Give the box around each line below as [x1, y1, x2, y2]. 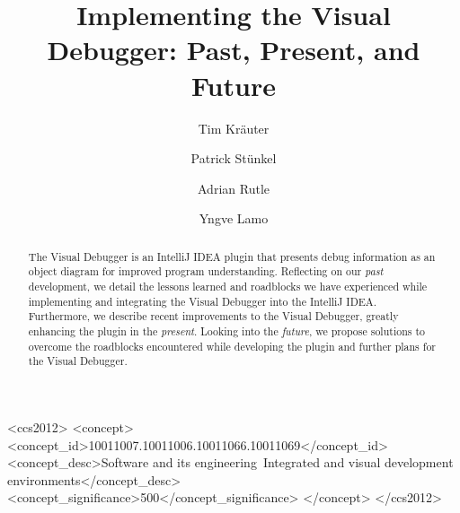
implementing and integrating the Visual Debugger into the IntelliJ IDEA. [28, 293, 377, 309]
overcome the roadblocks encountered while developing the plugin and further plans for [28, 338, 436, 353]
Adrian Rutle [198, 178, 270, 197]
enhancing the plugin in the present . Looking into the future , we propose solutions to [28, 323, 425, 338]
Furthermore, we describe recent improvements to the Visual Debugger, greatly [28, 309, 399, 324]
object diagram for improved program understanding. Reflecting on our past [28, 264, 384, 279]
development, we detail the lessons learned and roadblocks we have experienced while [28, 278, 428, 293]
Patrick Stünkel [190, 149, 277, 168]
